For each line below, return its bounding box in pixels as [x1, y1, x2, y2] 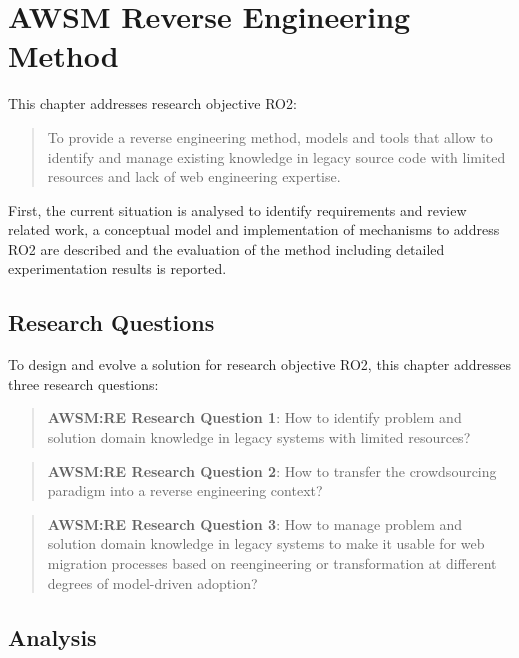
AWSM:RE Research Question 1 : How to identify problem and [47, 407, 462, 428]
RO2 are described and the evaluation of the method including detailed [8, 238, 445, 259]
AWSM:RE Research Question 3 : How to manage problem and [47, 513, 463, 534]
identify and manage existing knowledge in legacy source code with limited [47, 146, 506, 167]
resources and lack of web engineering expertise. [47, 166, 341, 187]
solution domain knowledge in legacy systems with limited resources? [47, 427, 471, 448]
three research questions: [8, 373, 159, 394]
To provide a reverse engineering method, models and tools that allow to [47, 126, 493, 147]
